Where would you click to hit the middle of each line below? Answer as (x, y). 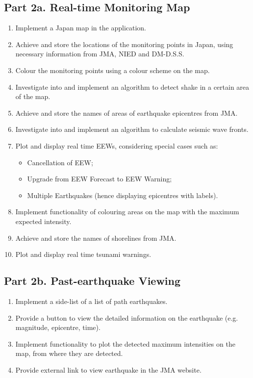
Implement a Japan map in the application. (81, 28)
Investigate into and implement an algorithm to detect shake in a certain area (132, 87)
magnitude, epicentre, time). (58, 327)
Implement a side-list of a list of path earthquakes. (91, 301)
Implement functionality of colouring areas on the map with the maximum (127, 212)
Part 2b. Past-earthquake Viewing (92, 281)
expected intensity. (43, 221)
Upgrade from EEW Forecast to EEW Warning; (100, 179)
